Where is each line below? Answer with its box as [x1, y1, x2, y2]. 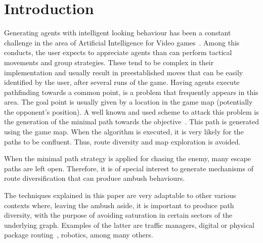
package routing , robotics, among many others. [4, 229, 153, 240]
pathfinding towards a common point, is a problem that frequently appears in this [4, 86, 258, 97]
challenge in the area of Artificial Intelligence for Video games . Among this [4, 37, 240, 47]
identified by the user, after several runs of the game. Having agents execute [4, 77, 240, 87]
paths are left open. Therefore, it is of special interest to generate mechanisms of [4, 163, 253, 173]
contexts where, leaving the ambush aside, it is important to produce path [4, 200, 234, 210]
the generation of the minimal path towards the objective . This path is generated [4, 116, 259, 127]
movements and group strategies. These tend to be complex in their [4, 57, 214, 67]
